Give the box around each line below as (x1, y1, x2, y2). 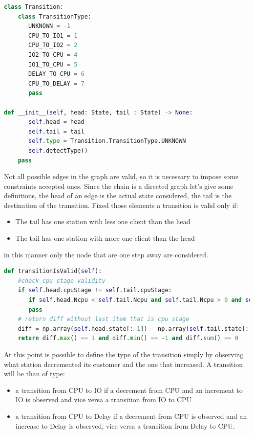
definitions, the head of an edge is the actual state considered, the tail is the (4, 190, 232, 201)
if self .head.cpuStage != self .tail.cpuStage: (18, 287, 172, 294)
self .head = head (28, 118, 85, 126)
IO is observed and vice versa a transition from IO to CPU (15, 394, 192, 405)
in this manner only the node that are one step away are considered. (4, 249, 209, 259)
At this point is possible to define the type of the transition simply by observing (4, 349, 244, 359)
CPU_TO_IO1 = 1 (28, 32, 78, 39)
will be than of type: (4, 368, 65, 379)
